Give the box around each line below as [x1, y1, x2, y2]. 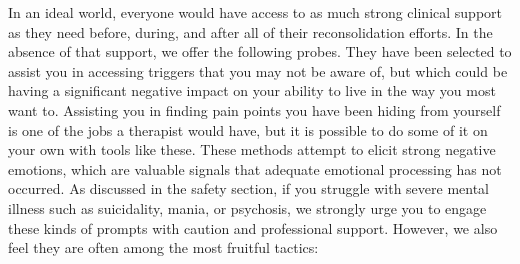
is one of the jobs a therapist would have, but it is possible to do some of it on [8, 119, 488, 140]
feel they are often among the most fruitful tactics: [8, 237, 319, 258]
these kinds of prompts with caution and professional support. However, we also [8, 217, 498, 238]
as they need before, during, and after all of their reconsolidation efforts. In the [8, 21, 493, 42]
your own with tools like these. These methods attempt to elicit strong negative [8, 139, 496, 160]
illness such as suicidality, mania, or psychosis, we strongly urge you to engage [8, 197, 487, 218]
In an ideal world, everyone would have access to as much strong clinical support [8, 2, 503, 22]
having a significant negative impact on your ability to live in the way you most [8, 80, 496, 101]
